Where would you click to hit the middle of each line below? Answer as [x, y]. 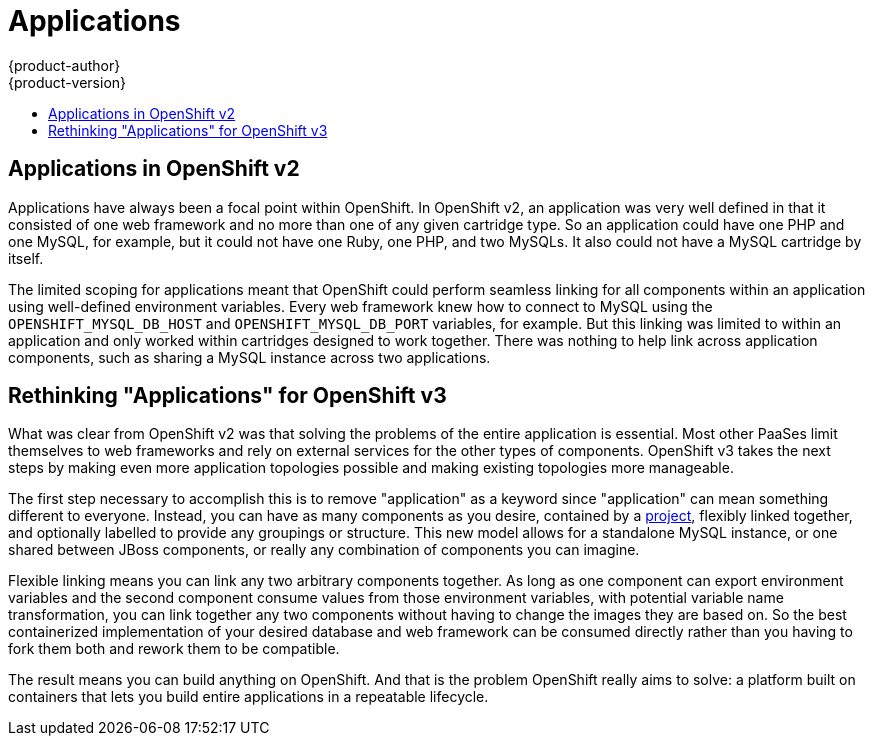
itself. [26, 258]
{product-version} [67, 82]
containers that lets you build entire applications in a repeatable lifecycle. [248, 697]
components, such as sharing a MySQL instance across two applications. [249, 357]
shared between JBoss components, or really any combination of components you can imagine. [324, 550]
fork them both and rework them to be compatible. [174, 649]
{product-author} [64, 65]
